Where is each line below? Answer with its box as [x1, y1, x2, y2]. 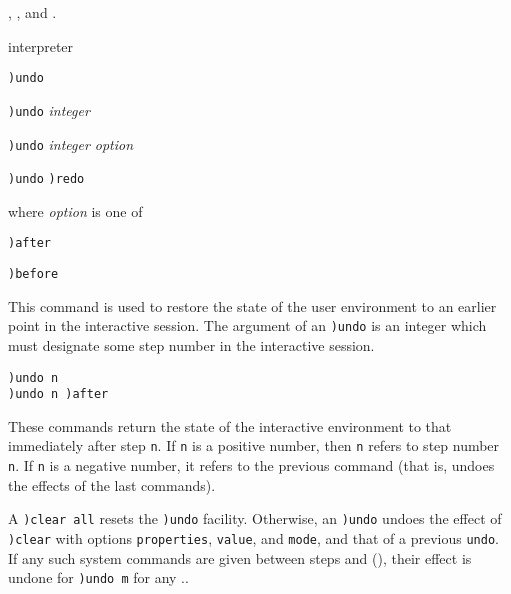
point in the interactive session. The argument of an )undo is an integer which [8, 315, 487, 336]
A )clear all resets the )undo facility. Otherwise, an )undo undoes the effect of [8, 508, 502, 529]
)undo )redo [8, 172, 85, 187]
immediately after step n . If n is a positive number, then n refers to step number [8, 435, 500, 456]
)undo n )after [8, 387, 109, 402]
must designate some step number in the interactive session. [8, 334, 375, 355]
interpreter [8, 35, 74, 56]
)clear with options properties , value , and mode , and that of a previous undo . [8, 528, 499, 549]
